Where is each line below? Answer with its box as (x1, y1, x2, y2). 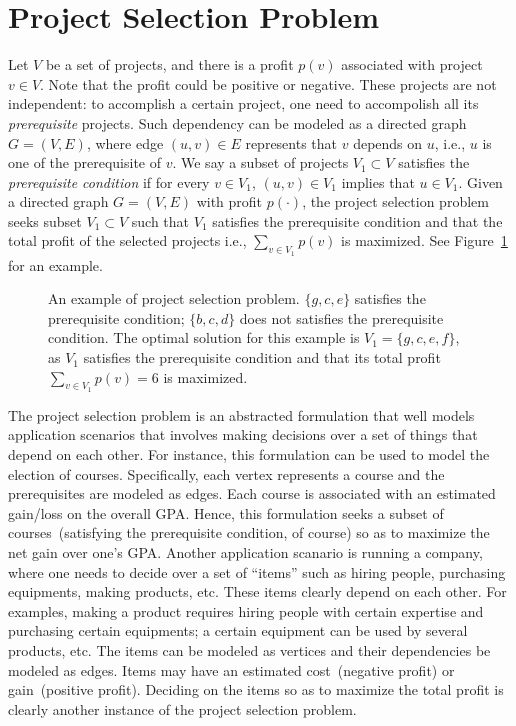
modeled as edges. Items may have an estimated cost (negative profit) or (8, 659, 455, 680)
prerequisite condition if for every (8, 171, 210, 192)
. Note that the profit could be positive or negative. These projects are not (40, 73, 497, 94)
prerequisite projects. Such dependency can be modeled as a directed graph (8, 112, 467, 133)
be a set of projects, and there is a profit (45, 54, 294, 75)
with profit (196, 191, 263, 212)
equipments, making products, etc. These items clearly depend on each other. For (8, 581, 507, 602)
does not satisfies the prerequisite (239, 307, 444, 328)
